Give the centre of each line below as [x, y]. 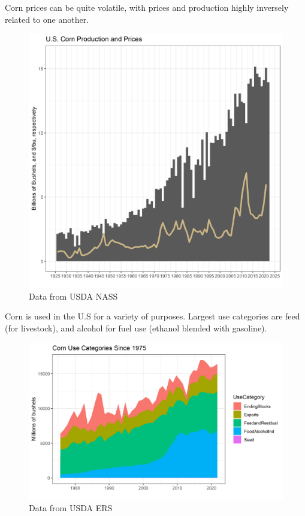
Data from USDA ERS [71, 507]
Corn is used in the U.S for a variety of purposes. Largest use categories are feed [152, 316]
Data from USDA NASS [73, 296]
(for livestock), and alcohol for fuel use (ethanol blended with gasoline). [136, 328]
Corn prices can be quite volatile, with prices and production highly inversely [147, 7]
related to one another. [47, 19]
